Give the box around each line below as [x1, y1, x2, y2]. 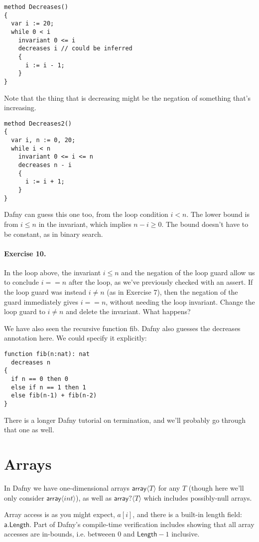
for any [158, 482, 180, 493]
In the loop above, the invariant [4, 267, 101, 277]
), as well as [76, 492, 112, 503]
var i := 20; [11, 20, 54, 27]
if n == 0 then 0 [11, 375, 68, 383]
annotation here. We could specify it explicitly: [4, 333, 147, 343]
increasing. [4, 102, 36, 113]
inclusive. [171, 529, 200, 539]
